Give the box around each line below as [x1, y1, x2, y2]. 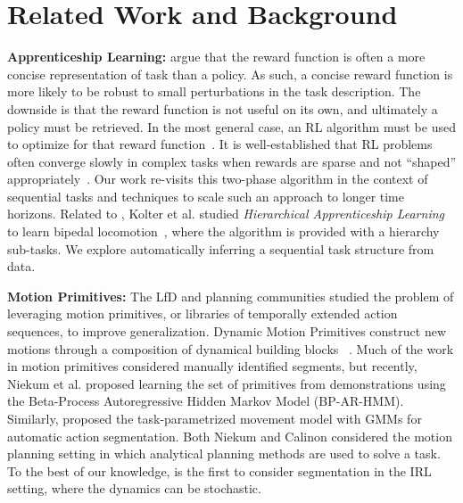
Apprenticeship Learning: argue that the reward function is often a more [7, 47, 426, 66]
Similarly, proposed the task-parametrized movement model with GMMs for [7, 409, 422, 427]
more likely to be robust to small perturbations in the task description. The [7, 82, 421, 101]
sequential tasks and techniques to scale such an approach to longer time [7, 186, 405, 205]
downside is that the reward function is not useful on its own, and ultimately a [7, 99, 438, 118]
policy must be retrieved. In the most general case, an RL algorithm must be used [7, 117, 456, 136]
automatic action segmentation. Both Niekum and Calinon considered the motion [7, 426, 452, 445]
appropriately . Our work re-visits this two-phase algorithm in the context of [7, 169, 428, 188]
